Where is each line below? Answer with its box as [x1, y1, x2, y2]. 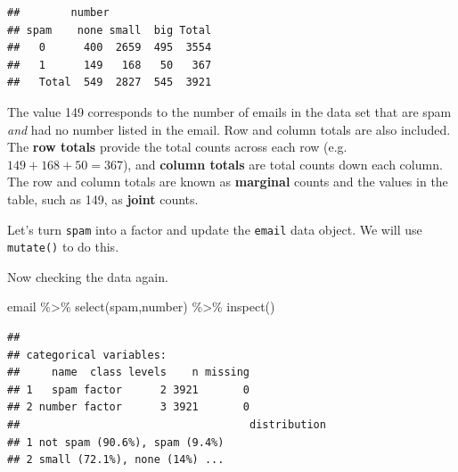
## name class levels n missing [7, 366, 250, 379]
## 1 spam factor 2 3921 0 [7, 383, 250, 396]
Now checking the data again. [7, 267, 168, 286]
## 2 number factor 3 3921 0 [7, 401, 250, 414]
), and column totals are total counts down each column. [122, 154, 443, 173]
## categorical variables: [7, 348, 167, 361]
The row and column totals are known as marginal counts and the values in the [7, 172, 448, 191]
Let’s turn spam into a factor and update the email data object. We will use [7, 219, 422, 238]
